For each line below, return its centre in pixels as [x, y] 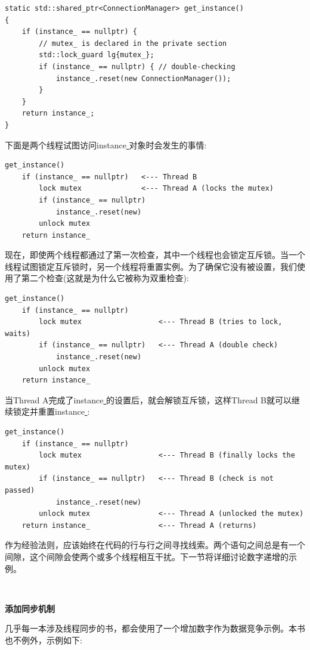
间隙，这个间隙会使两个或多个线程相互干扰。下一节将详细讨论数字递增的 [147, 556]
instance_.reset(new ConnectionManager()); [143, 78]
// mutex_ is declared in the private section [133, 43]
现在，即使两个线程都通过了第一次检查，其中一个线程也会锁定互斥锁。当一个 [155, 255]
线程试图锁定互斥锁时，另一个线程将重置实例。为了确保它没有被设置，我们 [151, 266]
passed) [20, 490]
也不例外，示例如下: [44, 640]
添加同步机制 [30, 608]
